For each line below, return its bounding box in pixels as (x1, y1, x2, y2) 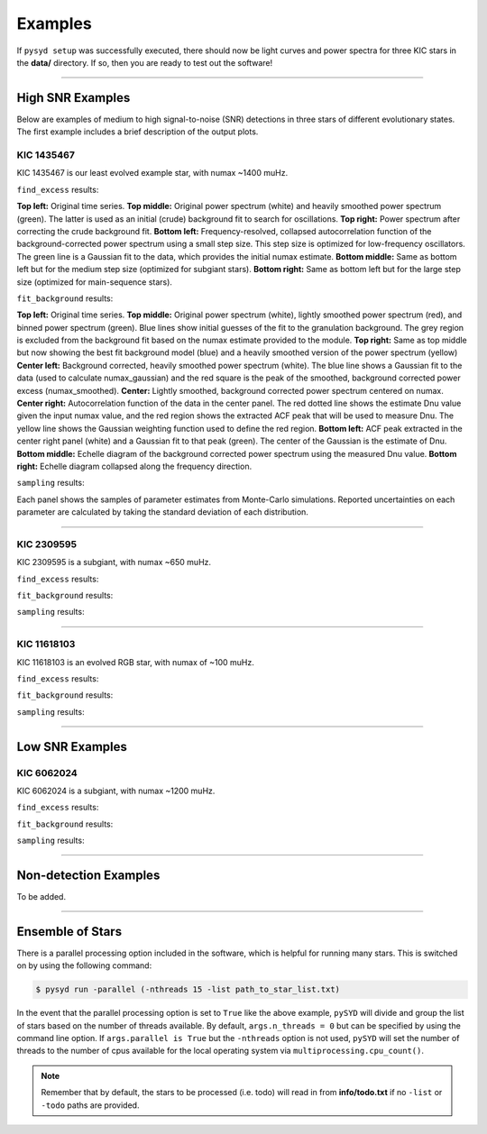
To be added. (16, 892, 67, 901)
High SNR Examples (16, 90, 131, 105)
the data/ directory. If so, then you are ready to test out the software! (16, 57, 273, 68)
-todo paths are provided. (41, 1100, 140, 1111)
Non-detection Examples (16, 867, 161, 883)
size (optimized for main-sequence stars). (16, 276, 173, 288)
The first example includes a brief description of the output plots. (16, 126, 259, 137)
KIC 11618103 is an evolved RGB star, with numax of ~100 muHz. (16, 656, 254, 667)
